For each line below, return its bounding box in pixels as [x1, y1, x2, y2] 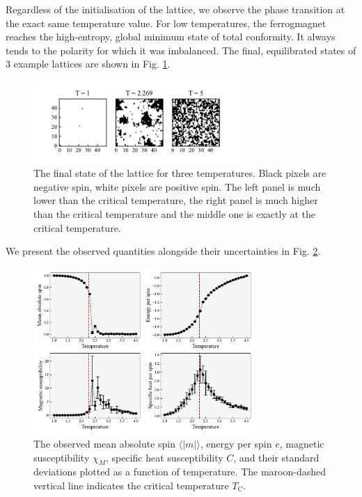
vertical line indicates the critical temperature [33, 478, 229, 492]
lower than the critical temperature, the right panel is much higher [33, 193, 318, 207]
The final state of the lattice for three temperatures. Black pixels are [33, 166, 326, 180]
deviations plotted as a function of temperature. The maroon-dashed [33, 464, 326, 479]
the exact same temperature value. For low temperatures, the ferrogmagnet [6, 15, 326, 30]
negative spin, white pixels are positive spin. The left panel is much [33, 179, 321, 194]
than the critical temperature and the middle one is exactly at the [33, 207, 316, 221]
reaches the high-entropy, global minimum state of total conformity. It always [6, 29, 336, 44]
